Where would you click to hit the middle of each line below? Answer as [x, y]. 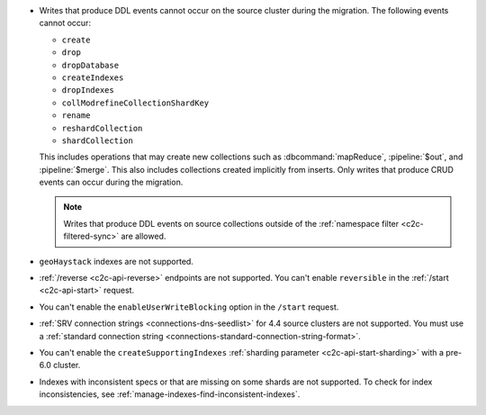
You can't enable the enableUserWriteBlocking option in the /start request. [189, 307]
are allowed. [144, 236]
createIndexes [93, 77]
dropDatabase [90, 65]
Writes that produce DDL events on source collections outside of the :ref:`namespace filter [231, 223]
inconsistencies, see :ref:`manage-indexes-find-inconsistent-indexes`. [170, 394]
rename [76, 116]
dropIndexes [88, 90]
